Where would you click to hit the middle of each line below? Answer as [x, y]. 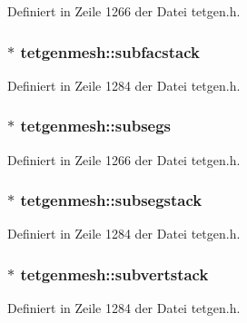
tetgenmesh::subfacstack [110, 51]
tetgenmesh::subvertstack [114, 274]
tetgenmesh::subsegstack [111, 200]
